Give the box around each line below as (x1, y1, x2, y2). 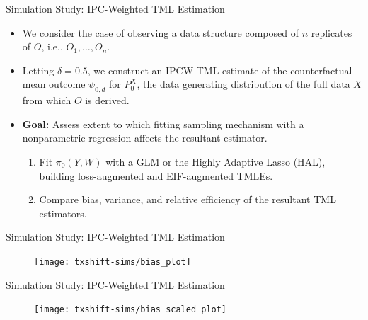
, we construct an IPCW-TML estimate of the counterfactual (87, 62, 352, 77)
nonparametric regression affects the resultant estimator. (22, 130, 268, 145)
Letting (22, 62, 54, 77)
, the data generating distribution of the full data (137, 76, 350, 91)
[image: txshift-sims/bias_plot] (34, 256, 191, 267)
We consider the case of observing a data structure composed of (22, 25, 299, 40)
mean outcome (22, 76, 86, 91)
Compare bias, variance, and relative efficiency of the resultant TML (39, 192, 336, 207)
